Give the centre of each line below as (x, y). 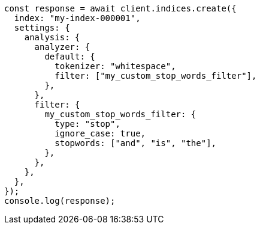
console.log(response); (60, 201)
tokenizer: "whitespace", (115, 66)
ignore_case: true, (100, 133)
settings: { (42, 28)
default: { (70, 56)
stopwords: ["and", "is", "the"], (136, 143)
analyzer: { (62, 47)
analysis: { (52, 37)
